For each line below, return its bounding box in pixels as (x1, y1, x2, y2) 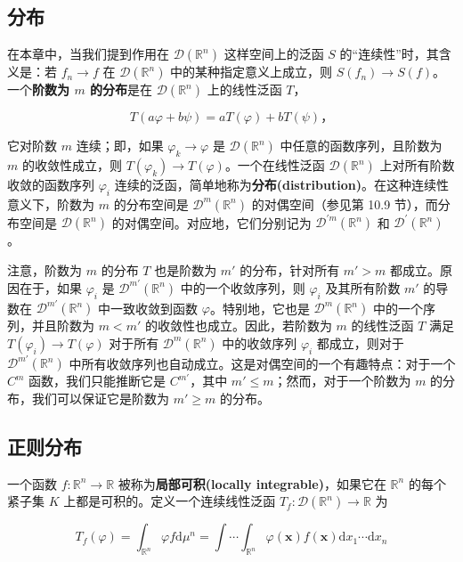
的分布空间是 (113, 194, 189, 213)
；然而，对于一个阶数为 (273, 371, 411, 390)
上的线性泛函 (207, 80, 282, 99)
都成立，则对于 (316, 333, 404, 352)
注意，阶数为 (7, 260, 82, 279)
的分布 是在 (90, 80, 153, 99)
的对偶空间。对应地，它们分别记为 (111, 213, 312, 232)
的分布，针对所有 (240, 260, 340, 279)
